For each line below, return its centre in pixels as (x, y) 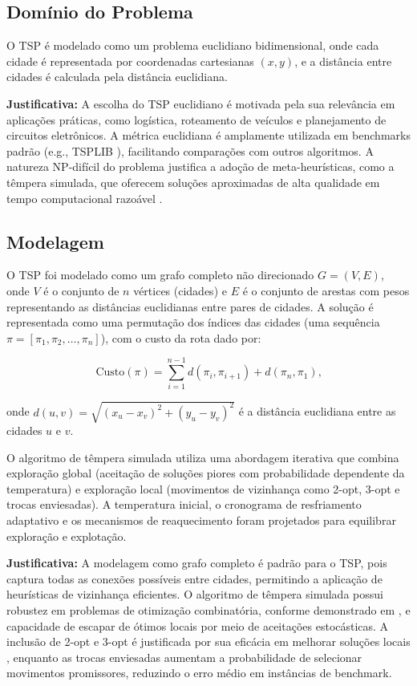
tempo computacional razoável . (85, 198)
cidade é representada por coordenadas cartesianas (130, 61)
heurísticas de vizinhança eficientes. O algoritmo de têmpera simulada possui (195, 594)
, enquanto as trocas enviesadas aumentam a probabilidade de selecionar (184, 657)
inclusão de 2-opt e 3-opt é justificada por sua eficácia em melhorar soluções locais (208, 641)
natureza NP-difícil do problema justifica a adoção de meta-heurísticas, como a (200, 166)
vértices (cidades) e (180, 290)
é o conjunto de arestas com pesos (326, 290)
